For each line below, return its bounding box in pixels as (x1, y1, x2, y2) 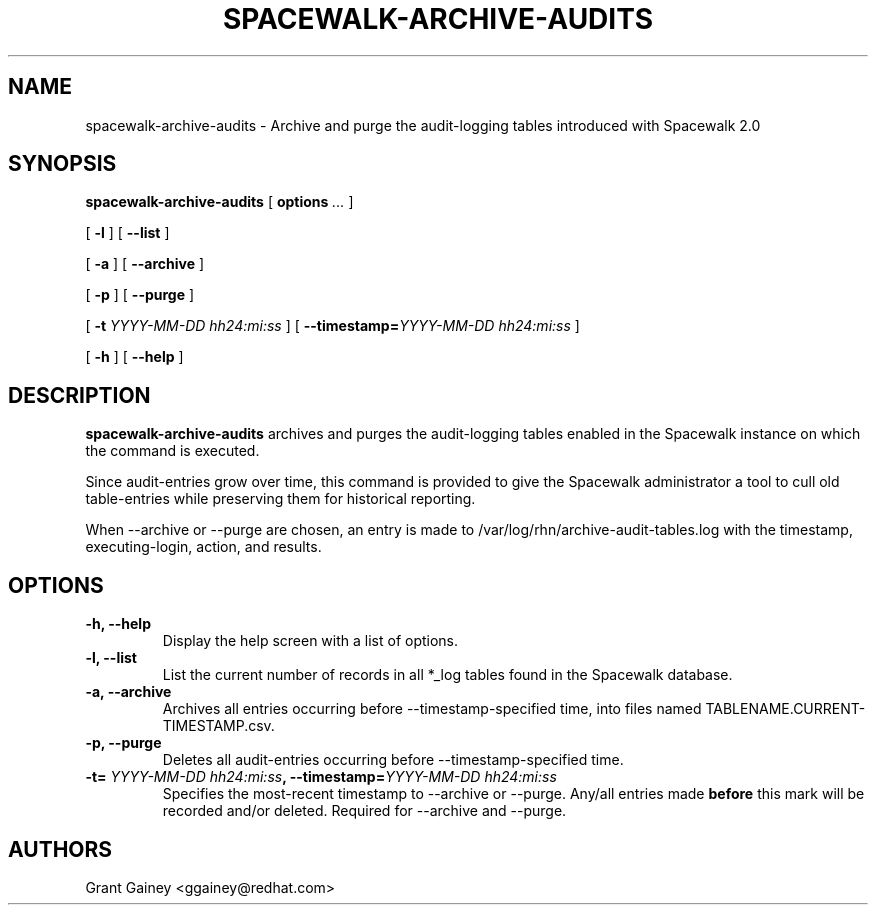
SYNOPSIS (8, 151, 117, 177)
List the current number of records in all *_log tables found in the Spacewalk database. (162, 666, 733, 684)
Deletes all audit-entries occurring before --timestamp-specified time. (162, 751, 624, 769)
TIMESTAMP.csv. (162, 717, 275, 735)
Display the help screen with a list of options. (162, 632, 459, 650)
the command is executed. (85, 442, 260, 460)
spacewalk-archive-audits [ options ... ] (85, 193, 354, 211)
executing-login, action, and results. (85, 538, 322, 556)
